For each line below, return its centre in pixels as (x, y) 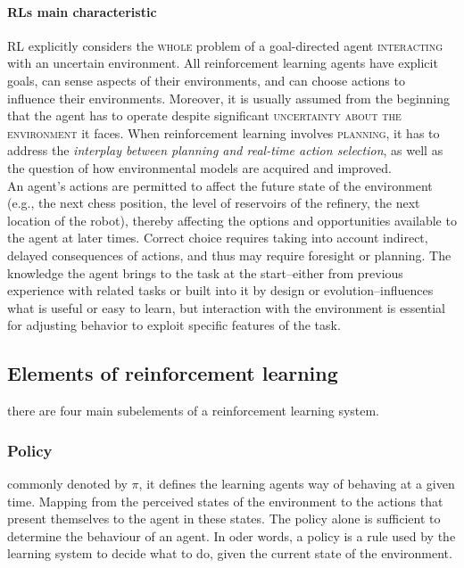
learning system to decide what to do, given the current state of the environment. (230, 553)
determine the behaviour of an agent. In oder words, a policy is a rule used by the (232, 535)
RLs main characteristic (82, 11)
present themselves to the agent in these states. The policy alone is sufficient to (224, 519)
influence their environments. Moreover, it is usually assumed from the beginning (229, 98)
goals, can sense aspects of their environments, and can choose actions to (206, 80)
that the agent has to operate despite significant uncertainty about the (204, 115)
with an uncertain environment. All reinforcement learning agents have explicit (223, 63)
